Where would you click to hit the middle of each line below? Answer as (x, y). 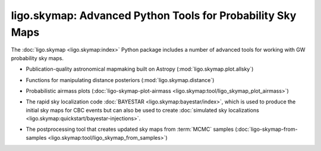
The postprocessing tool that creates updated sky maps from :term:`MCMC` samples (130, 129)
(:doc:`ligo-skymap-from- (266, 129)
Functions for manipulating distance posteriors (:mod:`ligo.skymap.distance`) (120, 80)
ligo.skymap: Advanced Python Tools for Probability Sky (154, 15)
